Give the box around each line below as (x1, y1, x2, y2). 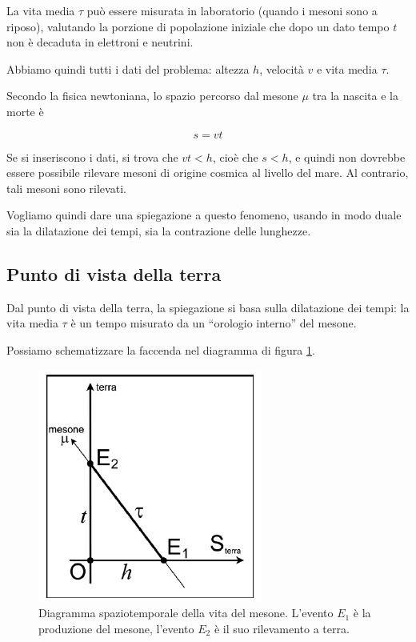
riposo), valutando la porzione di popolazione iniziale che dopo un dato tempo (6, 18, 390, 34)
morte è (6, 102, 44, 119)
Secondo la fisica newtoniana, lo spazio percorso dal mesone (6, 87, 298, 104)
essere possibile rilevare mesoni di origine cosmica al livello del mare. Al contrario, (6, 164, 409, 181)
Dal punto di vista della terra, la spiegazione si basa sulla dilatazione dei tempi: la (6, 299, 410, 315)
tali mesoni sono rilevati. (6, 179, 126, 196)
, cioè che (212, 148, 258, 165)
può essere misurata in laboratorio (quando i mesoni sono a (86, 2, 378, 18)
